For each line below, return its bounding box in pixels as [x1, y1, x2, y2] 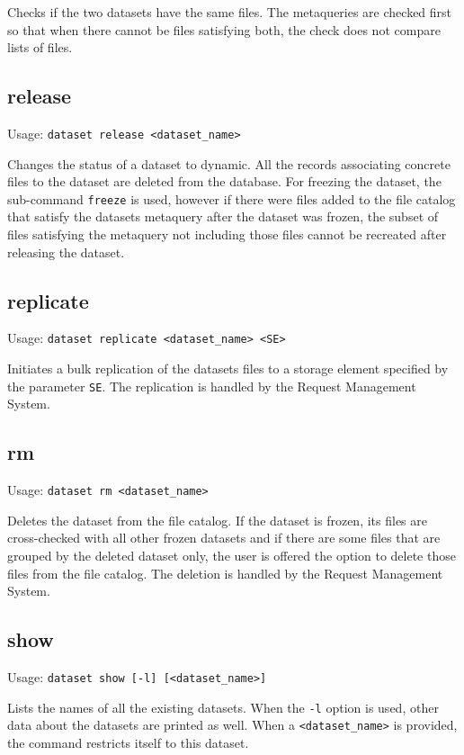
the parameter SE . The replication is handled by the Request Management [7, 376, 416, 395]
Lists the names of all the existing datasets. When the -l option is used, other [7, 697, 439, 716]
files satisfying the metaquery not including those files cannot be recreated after [7, 225, 447, 244]
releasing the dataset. [7, 242, 125, 261]
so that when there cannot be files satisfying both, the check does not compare [7, 20, 441, 39]
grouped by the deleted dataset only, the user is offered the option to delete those [7, 546, 456, 565]
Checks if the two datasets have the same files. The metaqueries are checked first [7, 3, 452, 21]
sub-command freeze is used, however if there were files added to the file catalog [7, 189, 456, 208]
